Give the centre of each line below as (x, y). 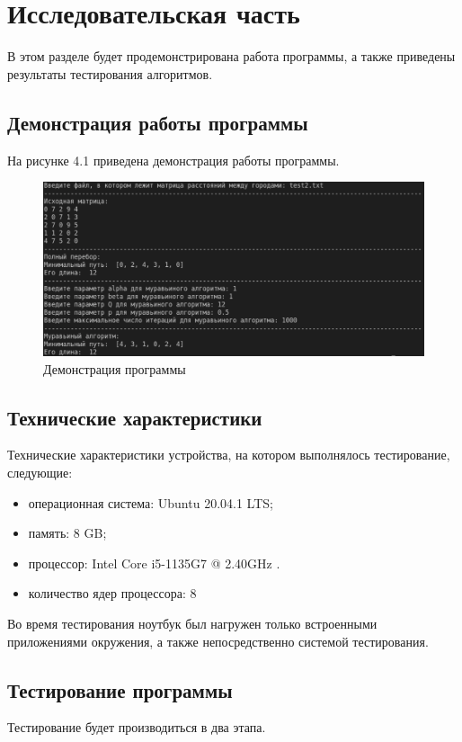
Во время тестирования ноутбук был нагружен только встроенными (192, 623)
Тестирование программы (120, 689)
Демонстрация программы (115, 368)
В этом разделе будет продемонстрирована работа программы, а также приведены (231, 56)
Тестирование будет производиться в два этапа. (137, 727)
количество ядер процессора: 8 (112, 593)
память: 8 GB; (67, 533)
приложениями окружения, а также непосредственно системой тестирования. (218, 641)
